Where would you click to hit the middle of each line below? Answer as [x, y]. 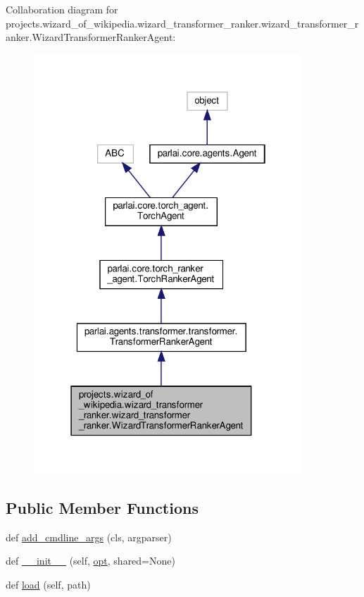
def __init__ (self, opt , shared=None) [90, 561]
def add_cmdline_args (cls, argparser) [89, 537]
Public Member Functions [102, 507]
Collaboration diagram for [62, 9]
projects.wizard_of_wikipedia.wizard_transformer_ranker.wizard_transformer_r [182, 23]
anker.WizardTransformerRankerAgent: [91, 37]
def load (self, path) [48, 584]
